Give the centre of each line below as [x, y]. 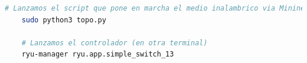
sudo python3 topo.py [64, 20]
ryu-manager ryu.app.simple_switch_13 [98, 54]
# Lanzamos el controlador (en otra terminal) [115, 43]
